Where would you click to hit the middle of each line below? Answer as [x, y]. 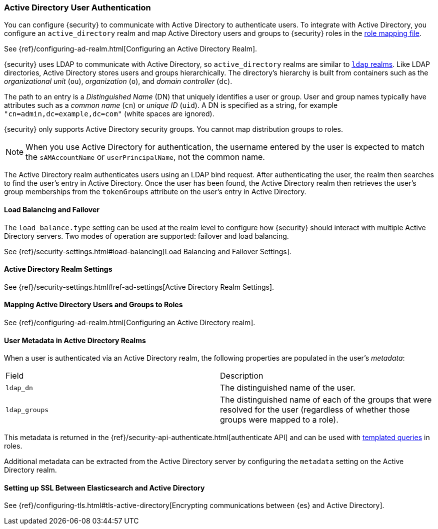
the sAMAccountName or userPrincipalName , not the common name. [145, 157]
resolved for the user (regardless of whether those [315, 410]
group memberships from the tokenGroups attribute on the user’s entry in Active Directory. [155, 192]
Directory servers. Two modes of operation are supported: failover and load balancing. [146, 236]
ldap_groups [27, 410]
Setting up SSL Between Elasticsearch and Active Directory [104, 488]
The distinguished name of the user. [288, 388]
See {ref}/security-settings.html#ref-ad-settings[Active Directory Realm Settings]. [139, 287]
